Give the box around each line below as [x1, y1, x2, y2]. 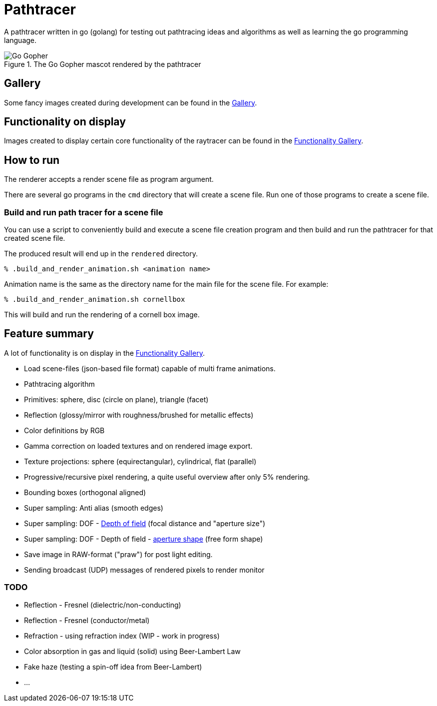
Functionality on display [4, 115, 126, 128]
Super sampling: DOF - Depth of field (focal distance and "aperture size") [24, 519, 266, 528]
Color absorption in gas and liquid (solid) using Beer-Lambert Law [24, 647, 241, 656]
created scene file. [4, 234, 65, 243]
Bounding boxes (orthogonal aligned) [24, 488, 146, 497]
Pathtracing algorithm [24, 379, 95, 388]
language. [4, 35, 37, 44]
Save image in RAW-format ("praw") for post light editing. [24, 550, 213, 559]
